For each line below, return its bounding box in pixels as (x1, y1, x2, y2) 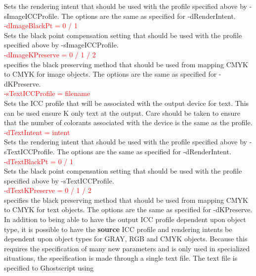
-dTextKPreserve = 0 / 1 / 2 (4, 185, 91, 195)
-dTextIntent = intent (4, 127, 70, 137)
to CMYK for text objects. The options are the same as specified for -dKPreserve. (4, 204, 253, 215)
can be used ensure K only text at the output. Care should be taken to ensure (4, 107, 240, 118)
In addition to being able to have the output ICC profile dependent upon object (4, 214, 246, 225)
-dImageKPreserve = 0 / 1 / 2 (4, 49, 96, 59)
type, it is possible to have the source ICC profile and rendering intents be (4, 224, 232, 234)
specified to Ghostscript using (4, 263, 94, 273)
